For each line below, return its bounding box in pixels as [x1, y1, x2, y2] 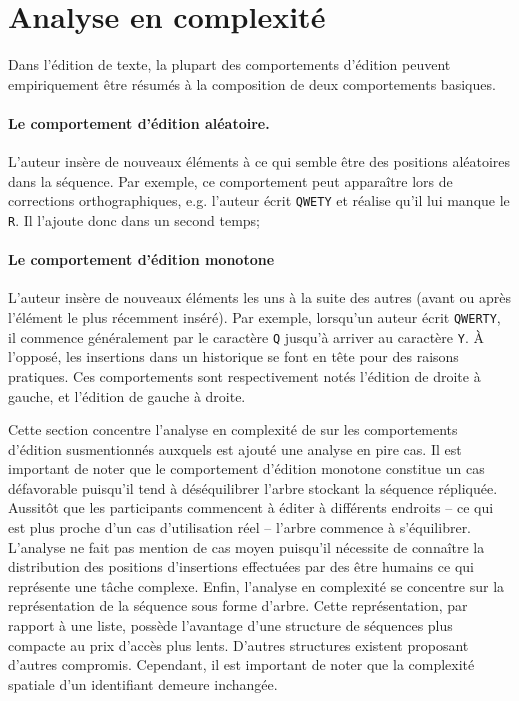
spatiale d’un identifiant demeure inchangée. [8, 673, 278, 694]
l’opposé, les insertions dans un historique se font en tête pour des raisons [8, 346, 459, 367]
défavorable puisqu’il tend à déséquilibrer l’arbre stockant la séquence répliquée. [8, 477, 498, 498]
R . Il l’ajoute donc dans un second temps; [8, 209, 261, 230]
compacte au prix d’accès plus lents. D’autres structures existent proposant [8, 634, 469, 655]
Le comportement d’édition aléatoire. [8, 112, 270, 133]
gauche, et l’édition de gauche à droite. [8, 385, 246, 406]
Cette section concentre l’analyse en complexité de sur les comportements [8, 419, 458, 440]
